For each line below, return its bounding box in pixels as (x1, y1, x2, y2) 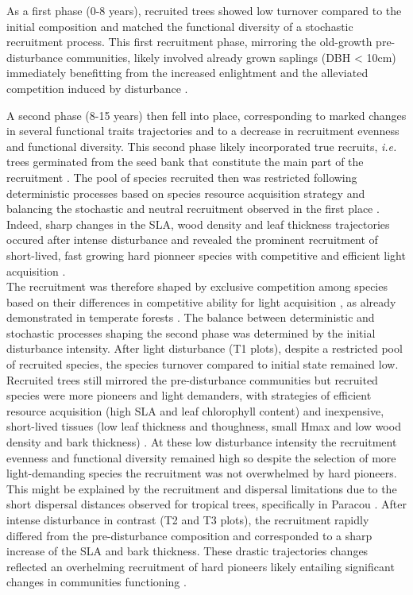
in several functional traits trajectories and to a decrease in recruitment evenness (6, 122, 399, 139)
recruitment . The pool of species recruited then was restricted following (6, 168, 357, 185)
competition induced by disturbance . (6, 79, 188, 96)
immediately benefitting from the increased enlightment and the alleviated (6, 64, 369, 81)
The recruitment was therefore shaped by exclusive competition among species (6, 278, 388, 295)
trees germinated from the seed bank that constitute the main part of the (6, 153, 364, 170)
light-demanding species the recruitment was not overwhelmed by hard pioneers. (6, 465, 397, 481)
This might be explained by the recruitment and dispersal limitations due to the (6, 480, 397, 496)
